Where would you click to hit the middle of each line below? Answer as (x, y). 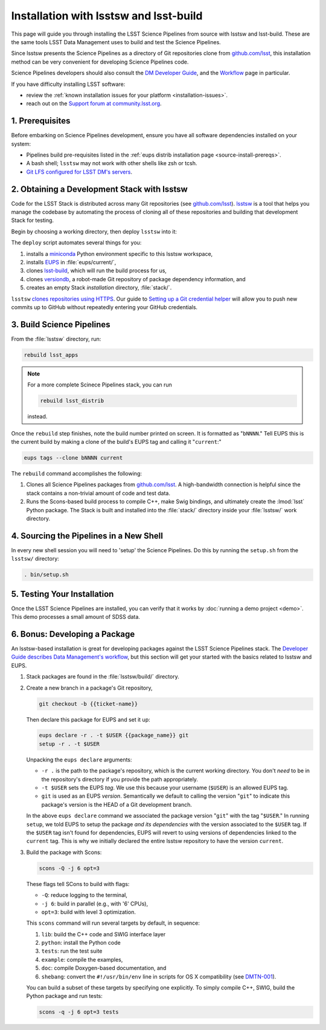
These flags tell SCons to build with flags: (78, 884)
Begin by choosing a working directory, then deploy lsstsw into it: (94, 231)
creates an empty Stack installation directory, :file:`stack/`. (99, 288)
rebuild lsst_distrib (72, 401)
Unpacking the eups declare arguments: (79, 760)
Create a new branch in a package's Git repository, (90, 688)
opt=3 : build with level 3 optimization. (88, 912)
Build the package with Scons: (64, 852)
